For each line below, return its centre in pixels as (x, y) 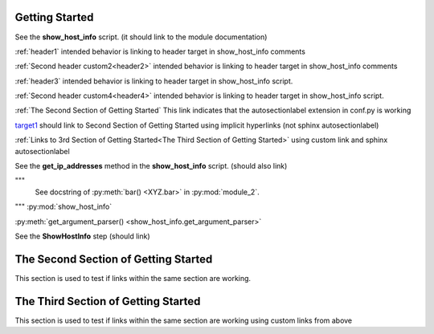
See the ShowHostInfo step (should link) (82, 236)
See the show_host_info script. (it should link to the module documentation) (141, 37)
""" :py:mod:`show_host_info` (63, 207)
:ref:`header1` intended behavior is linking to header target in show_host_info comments (160, 51)
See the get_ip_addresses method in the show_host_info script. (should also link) (151, 166)
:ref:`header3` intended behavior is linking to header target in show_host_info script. (154, 81)
